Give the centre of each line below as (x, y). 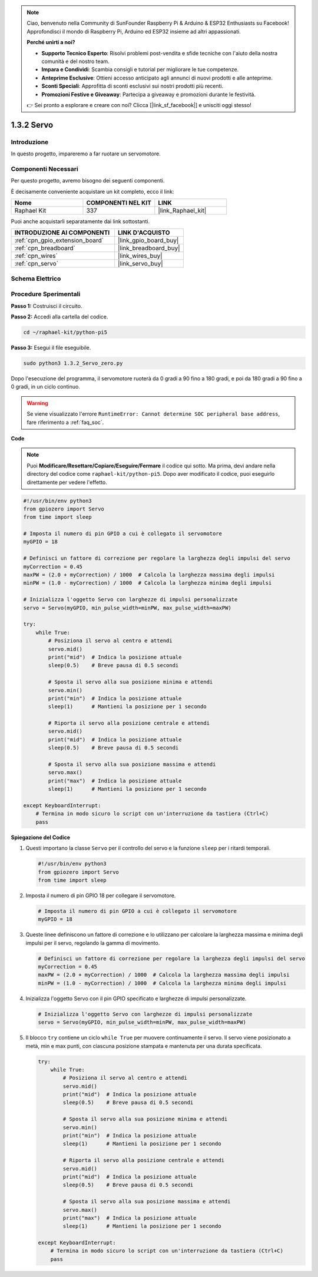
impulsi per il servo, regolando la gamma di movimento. (93, 943)
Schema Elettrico (36, 278)
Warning (37, 403)
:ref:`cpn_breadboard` (45, 248)
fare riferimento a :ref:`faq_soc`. (65, 422)
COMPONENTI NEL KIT (119, 203)
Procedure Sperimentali (46, 294)
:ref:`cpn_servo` (37, 264)
